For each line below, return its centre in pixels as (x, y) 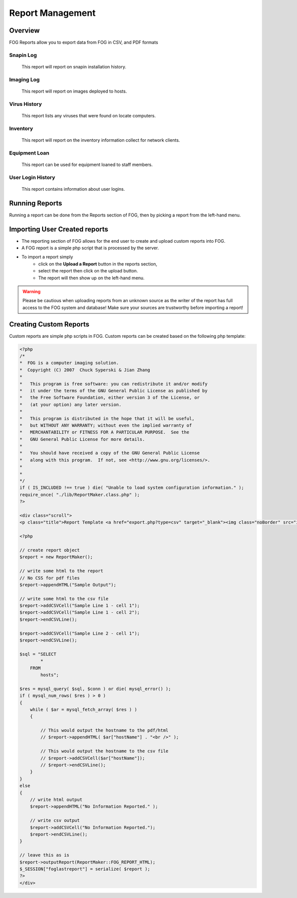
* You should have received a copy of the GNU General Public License (110, 453)
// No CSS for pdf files (50, 578)
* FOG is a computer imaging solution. (69, 363)
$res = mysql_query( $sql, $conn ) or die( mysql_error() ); (95, 689)
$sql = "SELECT (38, 654)
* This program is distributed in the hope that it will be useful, (107, 418)
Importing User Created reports (59, 229)
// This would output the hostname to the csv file (104, 751)
